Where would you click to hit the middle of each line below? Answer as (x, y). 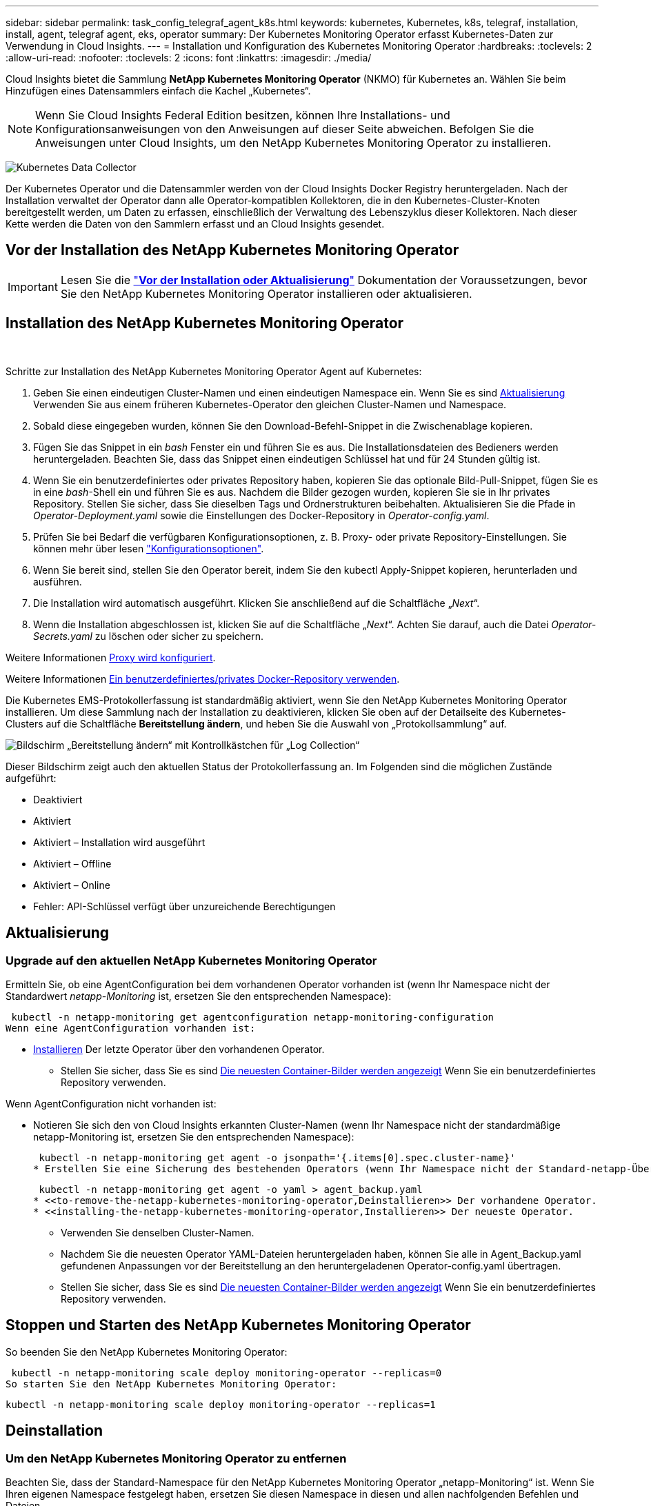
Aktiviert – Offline (72, 863)
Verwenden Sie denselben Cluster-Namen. (158, 1232)
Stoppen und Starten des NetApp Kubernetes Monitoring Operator (238, 1325)
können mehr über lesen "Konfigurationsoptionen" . (149, 548)
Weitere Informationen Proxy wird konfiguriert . (111, 657)
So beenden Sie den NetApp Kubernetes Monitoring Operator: (147, 1352)
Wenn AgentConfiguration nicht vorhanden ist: (111, 1103)
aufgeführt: (31, 778)
